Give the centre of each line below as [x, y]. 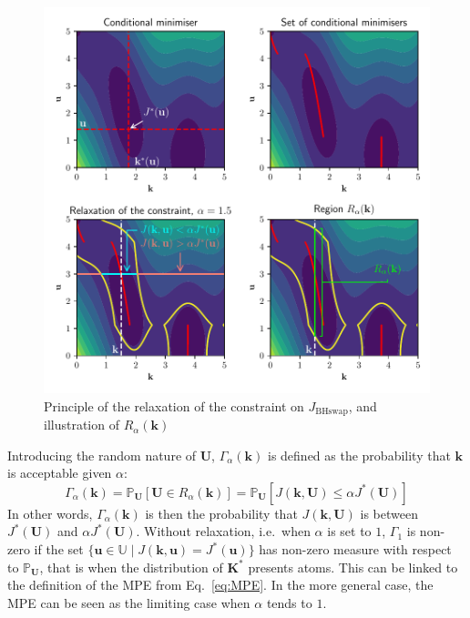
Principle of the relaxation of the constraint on [174, 405]
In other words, [50, 513]
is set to [349, 531]
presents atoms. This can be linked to [353, 567]
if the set [59, 549]
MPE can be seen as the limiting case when [129, 602]
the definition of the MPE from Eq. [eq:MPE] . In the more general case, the [220, 585]
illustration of [82, 425]
